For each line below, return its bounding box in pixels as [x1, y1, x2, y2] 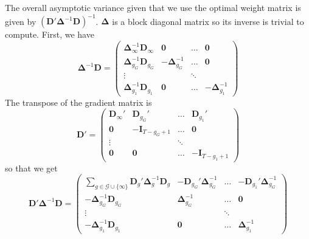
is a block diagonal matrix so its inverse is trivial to [112, 15, 304, 27]
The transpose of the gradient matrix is [5, 95, 152, 108]
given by [5, 15, 36, 27]
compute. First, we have [5, 28, 94, 41]
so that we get [5, 161, 58, 174]
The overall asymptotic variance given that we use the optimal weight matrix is [5, 1, 301, 13]
